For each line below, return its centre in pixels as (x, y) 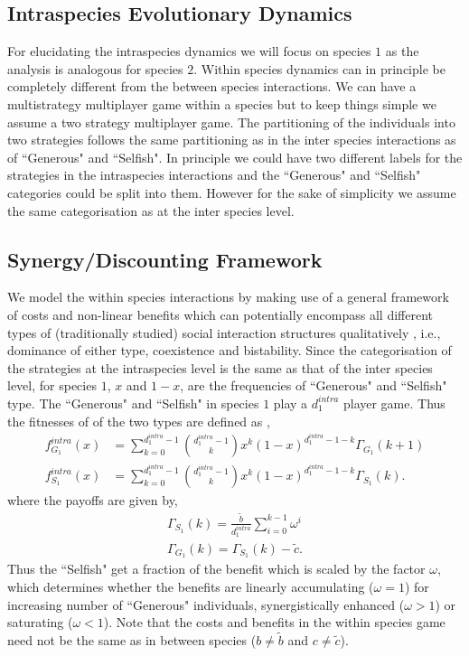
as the (402, 51)
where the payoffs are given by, (93, 500)
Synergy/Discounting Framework (165, 259)
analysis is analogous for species (95, 68)
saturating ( (40, 622)
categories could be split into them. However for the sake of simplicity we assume (232, 192)
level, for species (52, 385)
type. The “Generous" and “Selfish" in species (133, 403)
